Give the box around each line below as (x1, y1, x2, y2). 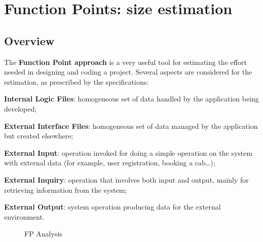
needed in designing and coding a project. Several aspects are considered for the (4, 66, 252, 77)
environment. (4, 211, 45, 222)
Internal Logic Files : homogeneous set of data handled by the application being (4, 93, 259, 104)
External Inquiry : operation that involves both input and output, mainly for (4, 174, 249, 185)
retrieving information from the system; (4, 184, 127, 195)
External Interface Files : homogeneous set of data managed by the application (4, 120, 258, 131)
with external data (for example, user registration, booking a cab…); (4, 157, 215, 168)
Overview (4, 32, 55, 48)
